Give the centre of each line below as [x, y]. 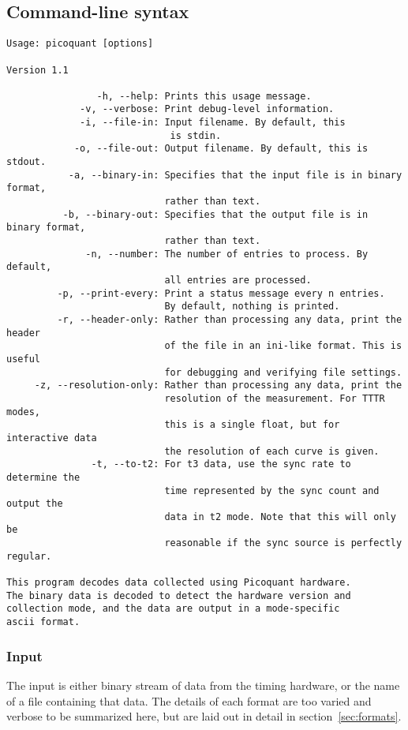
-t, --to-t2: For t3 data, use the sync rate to [221, 464]
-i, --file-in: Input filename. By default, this [213, 123]
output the [35, 504]
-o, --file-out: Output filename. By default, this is [221, 149]
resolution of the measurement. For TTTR [275, 398]
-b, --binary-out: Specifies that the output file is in [215, 214]
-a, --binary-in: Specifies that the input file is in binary [235, 175]
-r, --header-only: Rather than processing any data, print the [230, 319]
